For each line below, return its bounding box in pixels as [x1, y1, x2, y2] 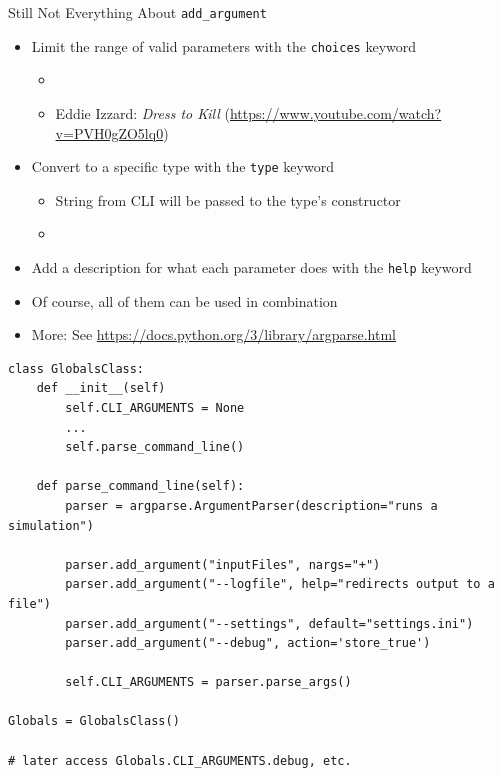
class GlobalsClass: [8, 361, 145, 376]
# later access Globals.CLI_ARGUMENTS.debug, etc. [8, 753, 352, 768]
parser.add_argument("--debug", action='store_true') [65, 636, 431, 651]
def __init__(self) [36, 381, 166, 396]
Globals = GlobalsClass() [8, 714, 180, 729]
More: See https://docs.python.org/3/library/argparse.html [31, 324, 396, 345]
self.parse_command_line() [65, 440, 245, 455]
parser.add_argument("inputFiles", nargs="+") [65, 557, 381, 572]
